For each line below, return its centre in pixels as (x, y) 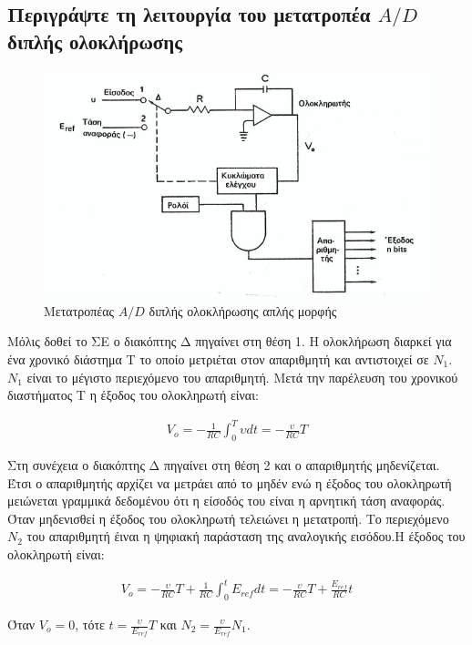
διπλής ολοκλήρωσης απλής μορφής (243, 310)
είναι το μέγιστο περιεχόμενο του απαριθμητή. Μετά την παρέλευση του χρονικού (242, 377)
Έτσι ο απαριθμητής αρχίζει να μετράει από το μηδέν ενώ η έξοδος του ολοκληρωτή (230, 482)
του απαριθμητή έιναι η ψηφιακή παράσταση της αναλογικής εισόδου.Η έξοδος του (246, 536)
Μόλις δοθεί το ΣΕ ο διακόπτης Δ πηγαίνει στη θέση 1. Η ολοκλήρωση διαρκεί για (230, 341)
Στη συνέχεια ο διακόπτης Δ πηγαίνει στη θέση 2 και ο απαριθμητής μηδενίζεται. (224, 465)
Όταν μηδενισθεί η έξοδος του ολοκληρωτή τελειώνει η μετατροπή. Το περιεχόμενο (228, 518)
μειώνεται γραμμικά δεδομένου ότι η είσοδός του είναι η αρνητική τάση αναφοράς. (226, 501)
